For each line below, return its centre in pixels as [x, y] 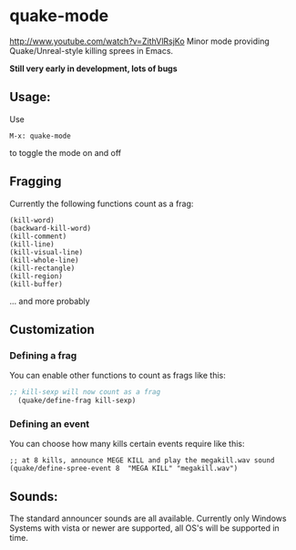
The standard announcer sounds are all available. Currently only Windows [148, 519]
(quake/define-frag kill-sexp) [77, 401]
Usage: [31, 97]
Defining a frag [43, 355]
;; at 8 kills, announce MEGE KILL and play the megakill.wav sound [142, 461]
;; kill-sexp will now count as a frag [85, 392]
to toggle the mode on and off [66, 152]
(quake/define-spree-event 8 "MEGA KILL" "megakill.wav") [124, 469]
